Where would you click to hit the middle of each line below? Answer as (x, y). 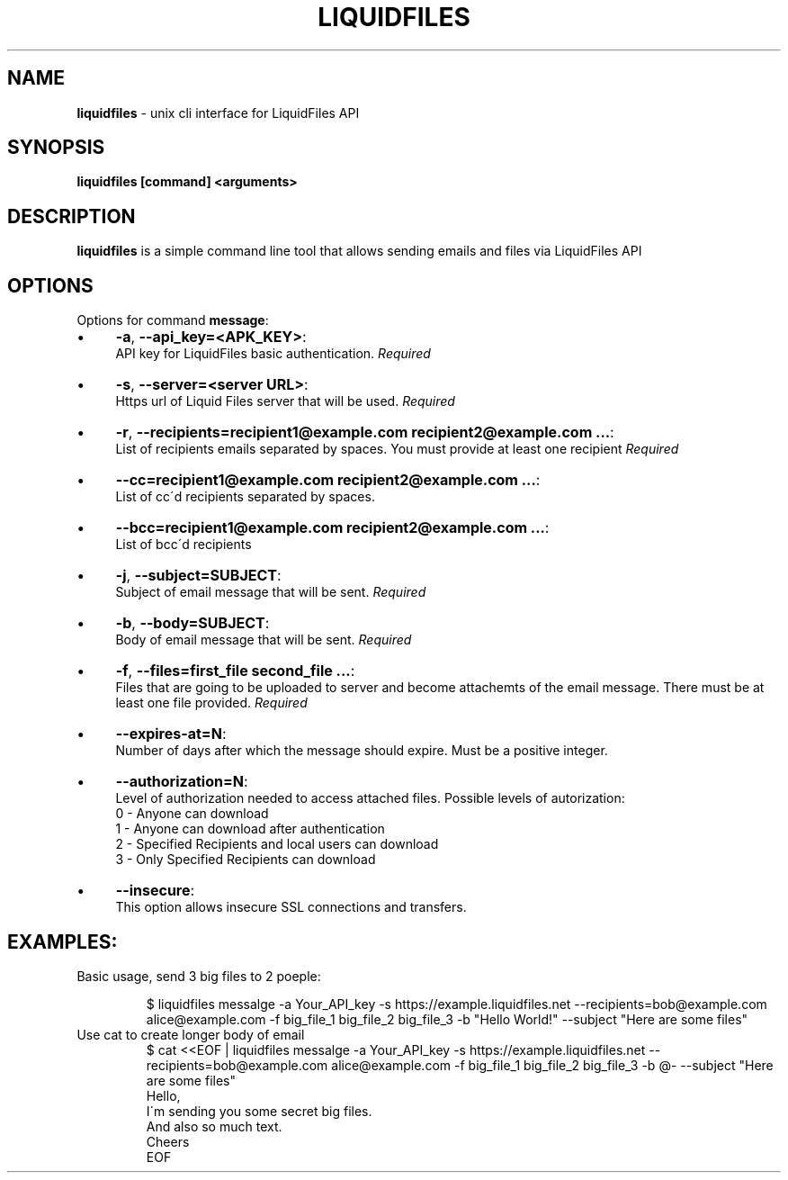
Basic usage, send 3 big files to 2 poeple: (199, 976)
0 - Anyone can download (192, 814)
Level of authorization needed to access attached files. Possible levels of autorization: (370, 798)
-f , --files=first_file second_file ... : (235, 671)
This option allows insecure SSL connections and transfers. (291, 907)
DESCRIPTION (72, 216)
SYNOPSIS (56, 148)
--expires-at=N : (171, 734)
